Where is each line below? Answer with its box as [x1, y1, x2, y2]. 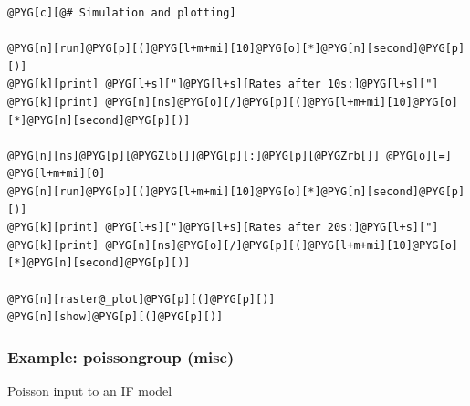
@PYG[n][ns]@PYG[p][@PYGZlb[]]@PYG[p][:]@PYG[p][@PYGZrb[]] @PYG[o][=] [7, 149, 452, 162]
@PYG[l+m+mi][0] [7, 167, 106, 181]
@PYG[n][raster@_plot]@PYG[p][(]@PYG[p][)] [7, 292, 276, 306]
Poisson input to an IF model [7, 380, 172, 400]
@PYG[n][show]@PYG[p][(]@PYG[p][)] [7, 310, 224, 324]
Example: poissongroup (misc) [7, 345, 235, 368]
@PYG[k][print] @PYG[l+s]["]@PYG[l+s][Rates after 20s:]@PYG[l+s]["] [7, 221, 439, 234]
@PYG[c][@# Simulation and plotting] [7, 6, 236, 19]
